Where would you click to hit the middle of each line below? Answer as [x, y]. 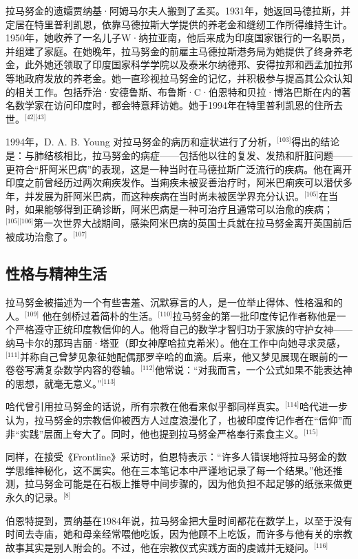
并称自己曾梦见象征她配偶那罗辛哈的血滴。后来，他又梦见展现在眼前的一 [183, 356]
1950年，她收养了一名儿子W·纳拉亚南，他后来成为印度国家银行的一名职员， [178, 38]
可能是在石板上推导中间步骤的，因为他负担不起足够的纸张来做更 [208, 484]
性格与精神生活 [56, 273]
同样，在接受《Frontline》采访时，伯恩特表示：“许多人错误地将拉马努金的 [171, 457]
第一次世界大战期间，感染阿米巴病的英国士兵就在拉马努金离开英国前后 [193, 222]
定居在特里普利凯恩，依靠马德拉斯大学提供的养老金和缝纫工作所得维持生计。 [179, 24]
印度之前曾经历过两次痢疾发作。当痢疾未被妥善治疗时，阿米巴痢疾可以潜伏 [174, 182]
